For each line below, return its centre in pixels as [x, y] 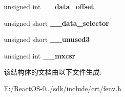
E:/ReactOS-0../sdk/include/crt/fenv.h [63, 88]
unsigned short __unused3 [47, 39]
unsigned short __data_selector [57, 23]
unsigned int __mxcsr [40, 55]
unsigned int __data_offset [49, 6]
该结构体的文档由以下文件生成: [53, 72]
